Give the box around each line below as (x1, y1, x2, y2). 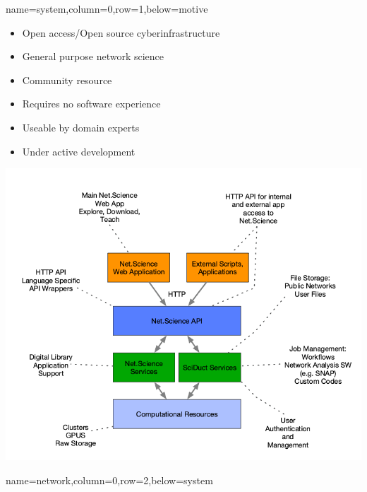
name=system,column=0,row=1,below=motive (6, 1, 208, 16)
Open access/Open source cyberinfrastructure (22, 25, 220, 40)
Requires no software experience (22, 96, 161, 111)
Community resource (22, 72, 112, 87)
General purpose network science (22, 49, 164, 64)
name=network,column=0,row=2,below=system (6, 472, 213, 487)
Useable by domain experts (22, 119, 140, 134)
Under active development (22, 143, 136, 158)
